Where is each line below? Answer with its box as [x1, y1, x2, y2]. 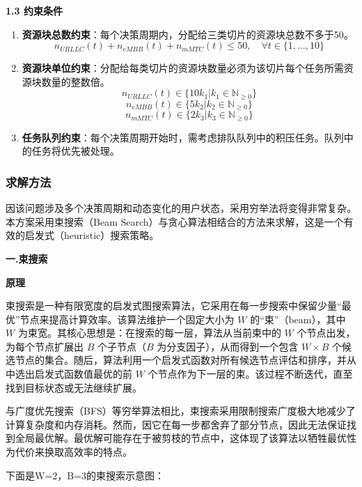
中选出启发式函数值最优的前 [6, 366, 132, 381]
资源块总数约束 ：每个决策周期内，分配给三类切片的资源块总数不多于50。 [22, 26, 354, 41]
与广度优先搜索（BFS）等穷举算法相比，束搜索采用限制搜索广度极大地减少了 [6, 403, 356, 418]
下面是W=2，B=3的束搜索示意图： [6, 467, 165, 482]
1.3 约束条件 [6, 3, 63, 17]
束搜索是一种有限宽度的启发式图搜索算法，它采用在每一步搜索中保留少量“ [6, 298, 342, 313]
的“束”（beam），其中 [250, 311, 346, 326]
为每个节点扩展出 [6, 339, 84, 353]
